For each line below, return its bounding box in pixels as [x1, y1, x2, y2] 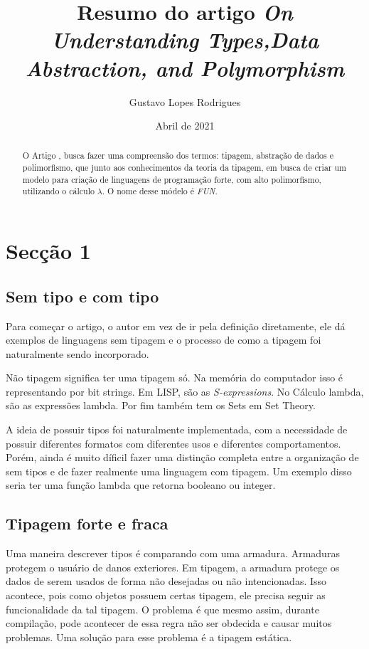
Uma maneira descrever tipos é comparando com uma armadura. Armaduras [6, 546, 340, 561]
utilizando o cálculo [22, 185, 95, 197]
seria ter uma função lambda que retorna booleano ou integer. [6, 477, 276, 492]
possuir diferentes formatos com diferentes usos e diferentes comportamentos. [6, 436, 341, 450]
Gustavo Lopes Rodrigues [129, 94, 241, 109]
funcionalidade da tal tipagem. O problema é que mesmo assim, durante [6, 601, 319, 616]
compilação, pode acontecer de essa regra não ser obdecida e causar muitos [6, 616, 332, 630]
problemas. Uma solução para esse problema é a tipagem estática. [6, 629, 292, 644]
